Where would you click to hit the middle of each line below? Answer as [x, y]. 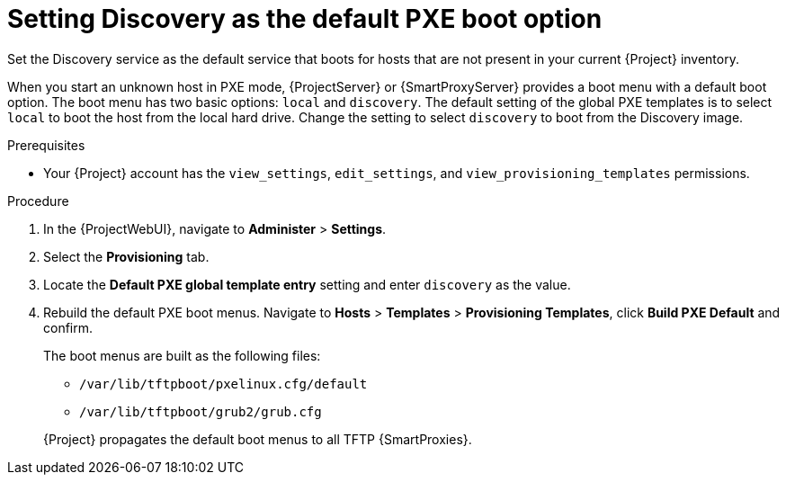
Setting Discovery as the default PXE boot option [305, 19]
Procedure [38, 201]
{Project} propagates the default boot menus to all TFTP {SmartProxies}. [258, 439]
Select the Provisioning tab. [126, 256]
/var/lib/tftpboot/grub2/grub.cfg [201, 411]
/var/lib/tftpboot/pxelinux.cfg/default [223, 384]
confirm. [68, 327]
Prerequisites [46, 145]
